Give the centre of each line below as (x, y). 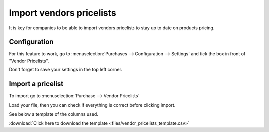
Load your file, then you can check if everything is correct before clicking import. (92, 105)
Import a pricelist (36, 84)
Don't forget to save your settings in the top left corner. (66, 70)
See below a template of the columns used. (54, 114)
